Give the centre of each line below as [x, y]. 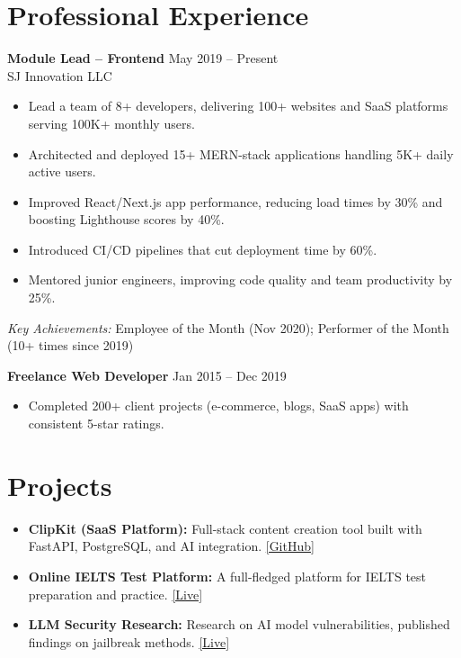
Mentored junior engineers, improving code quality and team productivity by [240, 279]
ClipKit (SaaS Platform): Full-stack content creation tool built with [225, 528]
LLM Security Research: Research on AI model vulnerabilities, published [239, 624]
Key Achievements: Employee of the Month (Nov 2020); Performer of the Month [228, 327]
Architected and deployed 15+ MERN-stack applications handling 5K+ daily [241, 153]
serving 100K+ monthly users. [111, 123]
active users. [62, 171]
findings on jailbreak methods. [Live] [129, 641]
